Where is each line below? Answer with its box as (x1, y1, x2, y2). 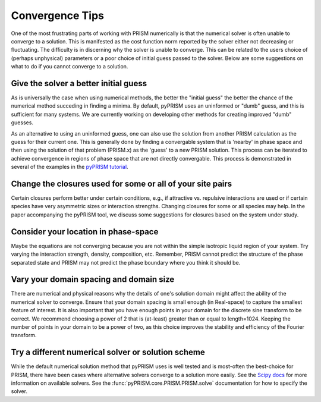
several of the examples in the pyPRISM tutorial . (11, 164, 128, 171)
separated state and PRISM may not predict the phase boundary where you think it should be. (11, 259, 241, 266)
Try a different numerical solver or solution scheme (11, 347, 205, 357)
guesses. (11, 119, 34, 126)
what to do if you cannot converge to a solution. (11, 63, 128, 70)
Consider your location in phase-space (11, 227, 159, 237)
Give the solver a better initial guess (11, 78, 147, 89)
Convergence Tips (11, 9, 104, 22)
